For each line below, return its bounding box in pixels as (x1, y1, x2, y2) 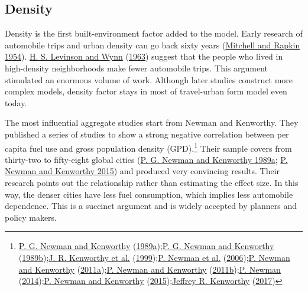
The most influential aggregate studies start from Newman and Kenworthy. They (5, 116, 299, 129)
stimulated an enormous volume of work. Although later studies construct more (5, 73, 293, 86)
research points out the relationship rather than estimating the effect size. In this (5, 176, 299, 188)
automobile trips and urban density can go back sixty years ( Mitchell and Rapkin (5, 38, 300, 51)
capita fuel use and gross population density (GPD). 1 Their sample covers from (5, 140, 292, 154)
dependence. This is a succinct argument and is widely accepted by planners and (5, 200, 297, 212)
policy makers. (5, 211, 57, 223)
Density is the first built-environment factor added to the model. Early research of (5, 27, 303, 40)
